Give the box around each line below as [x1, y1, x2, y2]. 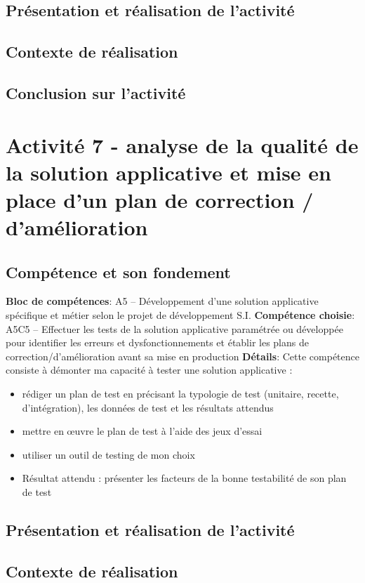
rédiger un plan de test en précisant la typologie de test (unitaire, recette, [22, 386, 339, 401]
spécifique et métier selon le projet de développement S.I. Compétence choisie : [6, 308, 355, 322]
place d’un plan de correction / [6, 185, 314, 214]
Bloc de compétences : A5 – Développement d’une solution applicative [6, 294, 319, 308]
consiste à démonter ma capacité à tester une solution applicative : [6, 362, 293, 377]
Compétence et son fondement [6, 261, 231, 282]
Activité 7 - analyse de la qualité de [6, 130, 359, 159]
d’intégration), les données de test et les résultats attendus [22, 400, 274, 414]
